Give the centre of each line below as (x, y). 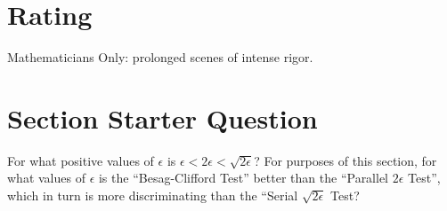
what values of (46, 178)
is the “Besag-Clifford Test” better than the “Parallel (244, 178)
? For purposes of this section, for (345, 160)
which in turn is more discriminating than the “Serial (153, 195)
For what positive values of (81, 160)
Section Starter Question (163, 117)
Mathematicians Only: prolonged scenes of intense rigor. (160, 57)
